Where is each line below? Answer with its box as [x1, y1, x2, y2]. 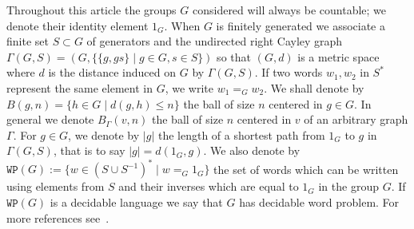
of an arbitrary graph [304, 111, 408, 128]
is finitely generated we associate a [216, 17, 385, 34]
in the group [318, 178, 379, 195]
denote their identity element [6, 17, 149, 34]
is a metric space [297, 48, 380, 65]
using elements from [6, 178, 105, 195]
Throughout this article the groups [6, 2, 177, 18]
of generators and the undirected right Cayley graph [86, 33, 343, 49]
